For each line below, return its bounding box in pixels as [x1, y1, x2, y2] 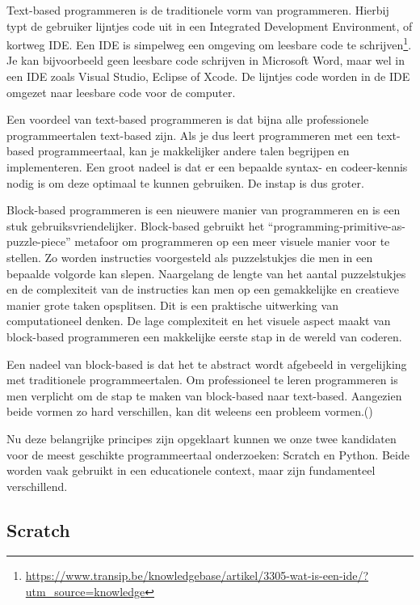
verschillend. [6, 477, 68, 494]
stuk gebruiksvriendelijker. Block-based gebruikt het [6, 217, 265, 234]
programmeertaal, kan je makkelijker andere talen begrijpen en [37, 142, 350, 159]
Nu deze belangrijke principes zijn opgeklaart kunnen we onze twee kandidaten [6, 429, 397, 446]
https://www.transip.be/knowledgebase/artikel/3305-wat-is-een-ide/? [25, 567, 369, 584]
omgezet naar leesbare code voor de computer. [6, 83, 236, 100]
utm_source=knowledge [25, 583, 145, 600]
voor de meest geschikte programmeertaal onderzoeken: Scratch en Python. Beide [6, 446, 409, 463]
